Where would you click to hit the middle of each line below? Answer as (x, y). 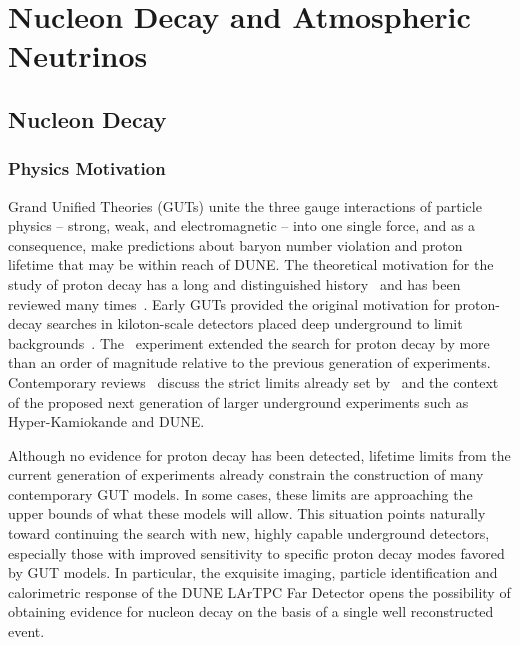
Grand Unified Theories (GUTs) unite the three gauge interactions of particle (245, 205)
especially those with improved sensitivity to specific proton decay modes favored (256, 552)
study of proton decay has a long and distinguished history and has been (234, 283)
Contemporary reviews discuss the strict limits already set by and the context (253, 381)
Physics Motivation (87, 168)
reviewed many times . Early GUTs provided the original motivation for (229, 303)
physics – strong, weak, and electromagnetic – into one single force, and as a (242, 225)
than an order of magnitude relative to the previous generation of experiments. (249, 362)
